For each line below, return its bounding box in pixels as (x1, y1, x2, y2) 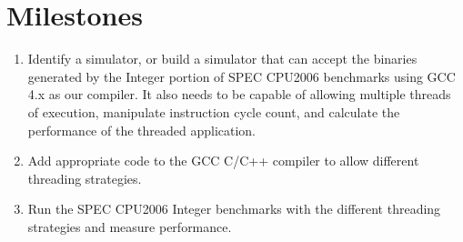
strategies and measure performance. (27, 217, 232, 236)
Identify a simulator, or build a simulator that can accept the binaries (27, 49, 418, 68)
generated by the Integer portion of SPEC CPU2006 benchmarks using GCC (27, 66, 456, 86)
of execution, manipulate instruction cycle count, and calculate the (27, 102, 400, 121)
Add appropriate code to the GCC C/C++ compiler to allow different (27, 151, 419, 170)
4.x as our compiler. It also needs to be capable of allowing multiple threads (27, 85, 451, 104)
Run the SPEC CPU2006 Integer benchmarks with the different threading (27, 199, 441, 218)
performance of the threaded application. (27, 120, 257, 139)
